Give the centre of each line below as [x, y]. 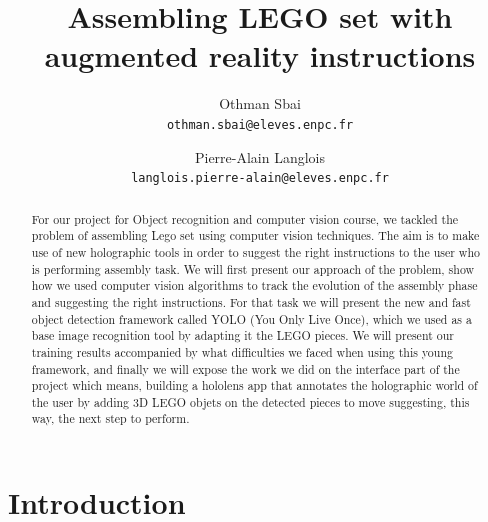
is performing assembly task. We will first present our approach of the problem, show [253, 268]
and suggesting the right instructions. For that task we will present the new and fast [251, 301]
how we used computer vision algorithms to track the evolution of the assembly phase [254, 285]
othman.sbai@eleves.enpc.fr [260, 124]
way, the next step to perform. [110, 418]
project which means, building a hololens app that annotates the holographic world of [254, 385]
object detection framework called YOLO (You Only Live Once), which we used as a [251, 318]
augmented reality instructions [260, 55]
